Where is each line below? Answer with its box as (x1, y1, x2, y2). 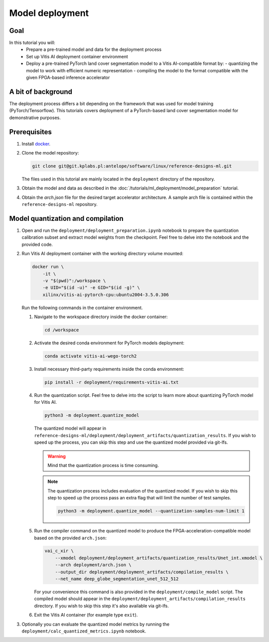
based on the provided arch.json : (34, 535, 107, 541)
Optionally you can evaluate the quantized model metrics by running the (21, 621, 169, 627)
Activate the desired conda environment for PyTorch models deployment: (34, 340, 184, 346)
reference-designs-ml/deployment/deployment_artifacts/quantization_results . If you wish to (34, 432, 256, 438)
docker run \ (32, 264, 64, 270)
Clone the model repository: (21, 150, 79, 156)
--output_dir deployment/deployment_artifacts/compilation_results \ (55, 569, 229, 575)
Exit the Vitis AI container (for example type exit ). (34, 612, 138, 618)
